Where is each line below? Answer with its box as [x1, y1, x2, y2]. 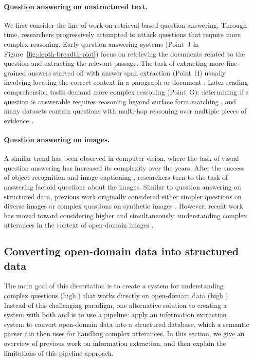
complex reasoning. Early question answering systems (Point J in [4, 38, 199, 49]
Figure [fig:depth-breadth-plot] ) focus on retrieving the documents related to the [4, 48, 245, 58]
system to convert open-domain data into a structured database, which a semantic [4, 319, 249, 329]
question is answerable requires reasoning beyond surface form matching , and [4, 96, 236, 106]
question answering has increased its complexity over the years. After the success [4, 162, 245, 172]
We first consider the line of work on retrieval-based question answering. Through [4, 19, 247, 30]
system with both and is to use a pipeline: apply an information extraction [4, 309, 227, 320]
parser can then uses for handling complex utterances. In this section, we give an [4, 328, 245, 339]
